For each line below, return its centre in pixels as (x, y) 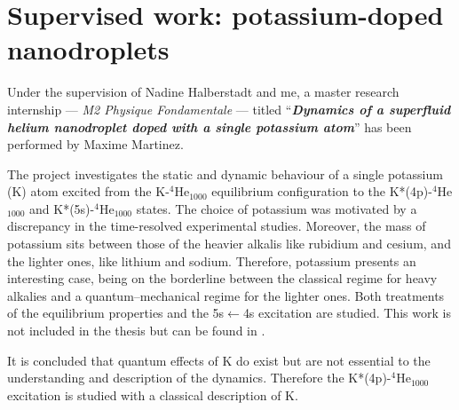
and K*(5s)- (62, 208)
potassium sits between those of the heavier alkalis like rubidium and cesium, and (229, 244)
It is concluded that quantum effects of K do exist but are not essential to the (219, 360)
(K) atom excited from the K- (88, 191)
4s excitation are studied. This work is (347, 313)
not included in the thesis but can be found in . (136, 331)
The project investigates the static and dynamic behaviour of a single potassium (225, 173)
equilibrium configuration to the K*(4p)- (322, 191)
